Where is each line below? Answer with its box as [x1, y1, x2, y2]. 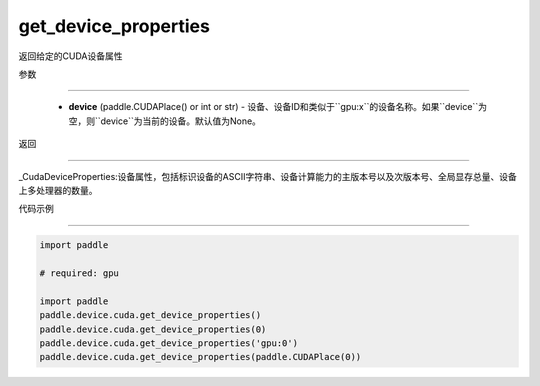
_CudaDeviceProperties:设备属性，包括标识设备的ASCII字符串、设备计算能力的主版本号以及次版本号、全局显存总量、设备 [18, 170, 517, 182]
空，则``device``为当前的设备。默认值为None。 [68, 115, 262, 127]
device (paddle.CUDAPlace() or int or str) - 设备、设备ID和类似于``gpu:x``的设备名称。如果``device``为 [68, 101, 487, 113]
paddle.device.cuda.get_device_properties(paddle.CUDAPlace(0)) [39, 351, 362, 363]
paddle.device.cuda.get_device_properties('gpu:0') [39, 338, 299, 349]
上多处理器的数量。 [18, 184, 98, 196]
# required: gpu [39, 268, 120, 279]
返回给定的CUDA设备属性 [18, 50, 123, 62]
